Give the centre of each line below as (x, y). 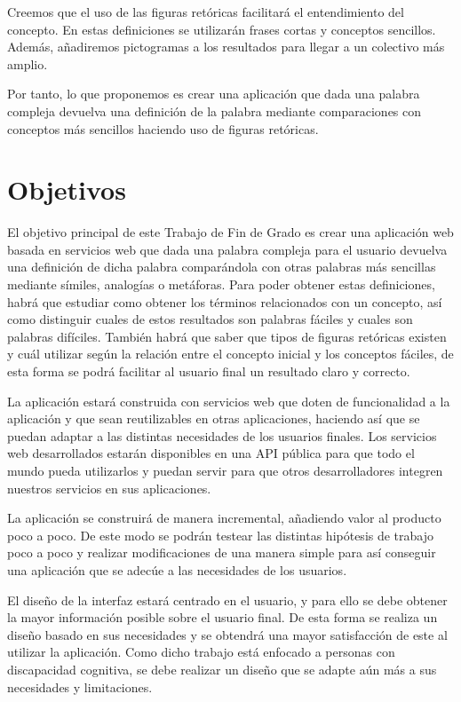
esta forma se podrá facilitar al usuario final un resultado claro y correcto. (209, 371)
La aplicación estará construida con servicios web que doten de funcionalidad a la (229, 401)
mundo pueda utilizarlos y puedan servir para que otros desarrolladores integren (225, 470)
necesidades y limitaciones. (80, 686)
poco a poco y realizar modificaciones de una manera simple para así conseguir (222, 552)
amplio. (28, 63)
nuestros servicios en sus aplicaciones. (109, 488)
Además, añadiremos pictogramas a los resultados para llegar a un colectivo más (226, 47)
